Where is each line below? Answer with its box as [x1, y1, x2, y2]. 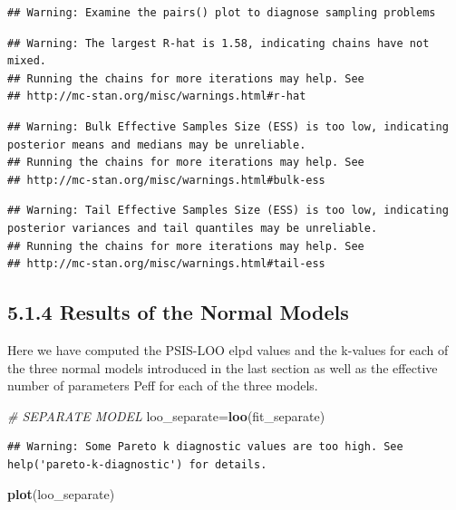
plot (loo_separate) [7, 485, 115, 504]
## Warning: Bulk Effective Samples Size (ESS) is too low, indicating [7, 120, 449, 133]
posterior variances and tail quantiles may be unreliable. [7, 221, 378, 235]
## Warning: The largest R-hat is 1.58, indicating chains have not [7, 36, 430, 50]
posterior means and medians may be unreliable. [7, 138, 306, 151]
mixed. [7, 54, 46, 68]
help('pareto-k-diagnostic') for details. [7, 457, 267, 471]
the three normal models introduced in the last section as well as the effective [7, 358, 438, 377]
